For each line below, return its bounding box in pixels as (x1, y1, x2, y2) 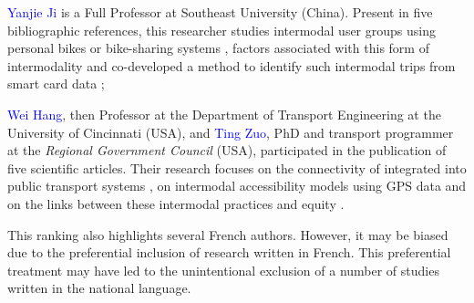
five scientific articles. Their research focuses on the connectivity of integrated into (7, 158, 467, 177)
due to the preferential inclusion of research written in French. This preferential (7, 243, 451, 262)
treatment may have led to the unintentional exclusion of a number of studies (7, 260, 439, 279)
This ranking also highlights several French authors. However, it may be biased (7, 225, 448, 244)
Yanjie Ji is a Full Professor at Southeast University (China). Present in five (7, 3, 433, 21)
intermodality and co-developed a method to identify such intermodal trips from (7, 56, 456, 75)
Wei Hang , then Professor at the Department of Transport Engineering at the (7, 104, 441, 123)
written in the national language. (7, 278, 191, 298)
